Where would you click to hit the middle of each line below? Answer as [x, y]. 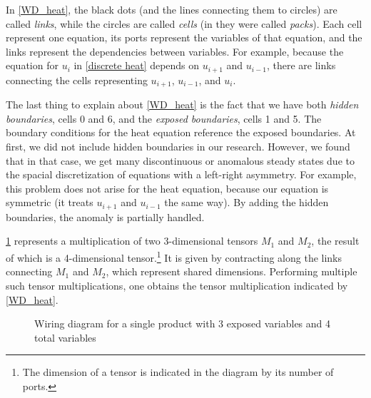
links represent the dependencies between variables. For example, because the [175, 51]
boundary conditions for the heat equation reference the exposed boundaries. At [181, 132]
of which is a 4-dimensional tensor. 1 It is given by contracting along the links [174, 256]
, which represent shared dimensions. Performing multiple [232, 271]
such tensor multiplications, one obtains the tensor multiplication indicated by [177, 285]
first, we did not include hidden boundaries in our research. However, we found [178, 147]
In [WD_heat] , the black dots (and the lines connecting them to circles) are [172, 9]
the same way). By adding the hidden [247, 202]
